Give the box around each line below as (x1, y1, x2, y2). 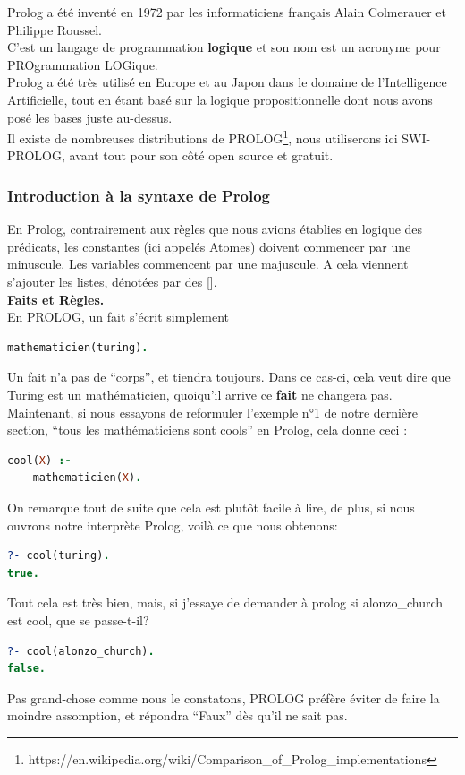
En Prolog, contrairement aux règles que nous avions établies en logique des (7, 220, 423, 238)
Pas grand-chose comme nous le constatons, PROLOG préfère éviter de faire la (7, 688, 440, 707)
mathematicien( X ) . (32, 471, 142, 485)
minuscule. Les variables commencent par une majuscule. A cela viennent (7, 254, 409, 273)
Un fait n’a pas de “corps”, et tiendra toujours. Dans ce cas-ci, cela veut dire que (7, 367, 451, 386)
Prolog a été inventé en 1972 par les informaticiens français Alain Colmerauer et (7, 3, 447, 21)
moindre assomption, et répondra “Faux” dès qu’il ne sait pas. (7, 706, 348, 725)
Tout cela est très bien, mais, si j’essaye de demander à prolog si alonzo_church (7, 593, 444, 612)
